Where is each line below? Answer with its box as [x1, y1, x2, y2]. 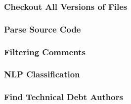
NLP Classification [4, 68, 80, 80]
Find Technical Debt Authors [4, 91, 123, 103]
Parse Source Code [4, 23, 81, 35]
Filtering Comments [4, 45, 86, 58]
